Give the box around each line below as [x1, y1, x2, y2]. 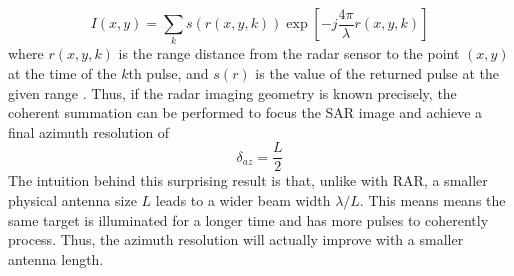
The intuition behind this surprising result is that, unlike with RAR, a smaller [8, 170, 488, 191]
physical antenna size [8, 189, 137, 210]
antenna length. [8, 248, 104, 269]
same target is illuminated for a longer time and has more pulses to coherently [8, 209, 489, 230]
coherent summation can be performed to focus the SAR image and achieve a [8, 102, 483, 123]
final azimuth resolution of [8, 121, 170, 142]
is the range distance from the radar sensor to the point [118, 43, 460, 64]
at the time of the [8, 62, 117, 83]
